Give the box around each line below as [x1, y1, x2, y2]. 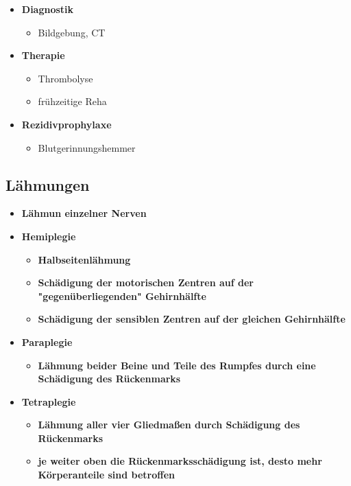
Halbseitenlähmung [38, 252, 131, 266]
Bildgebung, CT [38, 25, 106, 39]
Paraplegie [21, 334, 73, 349]
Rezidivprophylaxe [21, 117, 112, 131]
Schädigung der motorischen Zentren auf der [38, 275, 254, 290]
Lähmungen [5, 174, 90, 195]
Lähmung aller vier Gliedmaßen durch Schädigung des [38, 417, 300, 432]
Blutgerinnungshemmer [38, 140, 136, 154]
